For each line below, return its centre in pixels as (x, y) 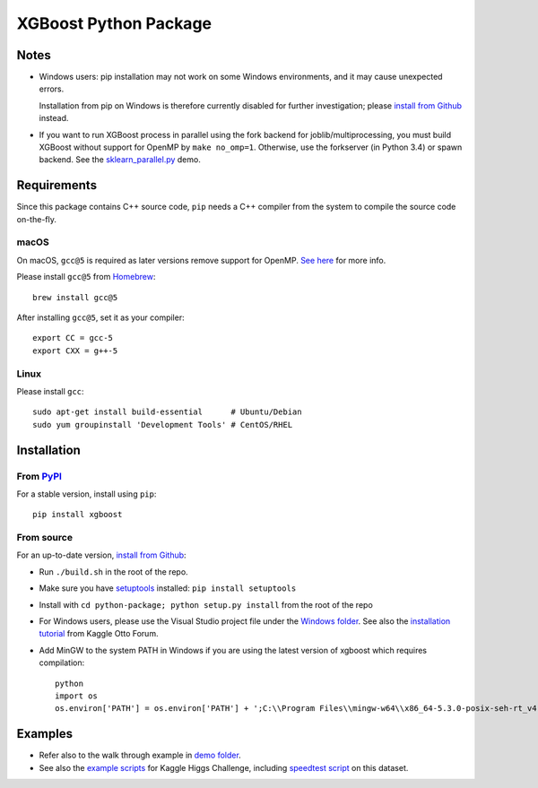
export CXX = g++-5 (75, 351)
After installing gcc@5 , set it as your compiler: (100, 317)
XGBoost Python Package (114, 23)
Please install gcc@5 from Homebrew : (86, 277)
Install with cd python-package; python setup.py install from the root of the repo (206, 604)
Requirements (57, 185)
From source (45, 538)
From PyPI (39, 476)
